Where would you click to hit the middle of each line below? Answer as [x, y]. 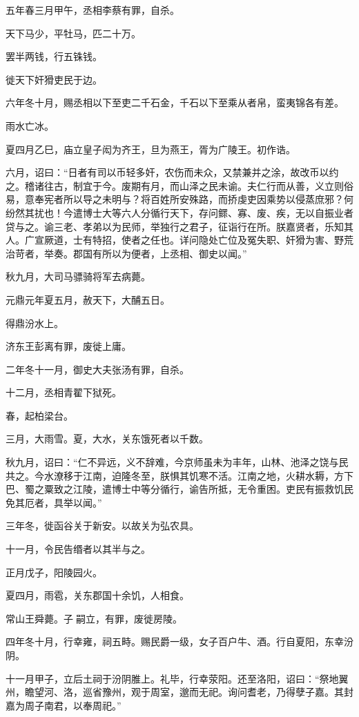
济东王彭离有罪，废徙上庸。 [68, 346]
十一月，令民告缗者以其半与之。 [78, 549]
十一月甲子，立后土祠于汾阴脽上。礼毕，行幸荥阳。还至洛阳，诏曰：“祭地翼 [177, 678]
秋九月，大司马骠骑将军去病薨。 [78, 276]
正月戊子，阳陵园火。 [54, 572]
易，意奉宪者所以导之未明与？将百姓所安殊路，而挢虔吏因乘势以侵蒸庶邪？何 [179, 199]
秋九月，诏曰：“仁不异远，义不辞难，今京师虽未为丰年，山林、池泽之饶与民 [177, 462]
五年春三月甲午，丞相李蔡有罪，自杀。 [93, 10]
